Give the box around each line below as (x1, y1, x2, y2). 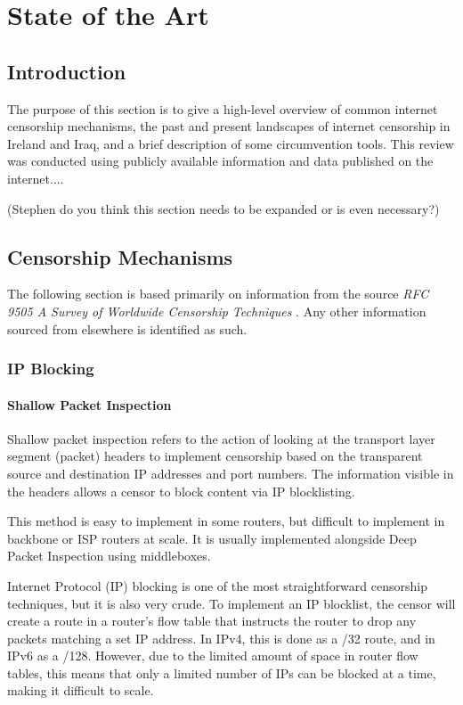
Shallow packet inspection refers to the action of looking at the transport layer (7, 429, 435, 447)
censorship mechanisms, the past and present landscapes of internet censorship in (7, 117, 451, 135)
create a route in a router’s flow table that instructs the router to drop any (7, 611, 417, 630)
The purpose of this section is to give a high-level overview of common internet (7, 99, 438, 118)
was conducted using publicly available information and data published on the (7, 152, 434, 170)
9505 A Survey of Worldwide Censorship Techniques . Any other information (7, 301, 426, 320)
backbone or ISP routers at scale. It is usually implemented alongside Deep (7, 529, 417, 547)
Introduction (7, 57, 126, 85)
